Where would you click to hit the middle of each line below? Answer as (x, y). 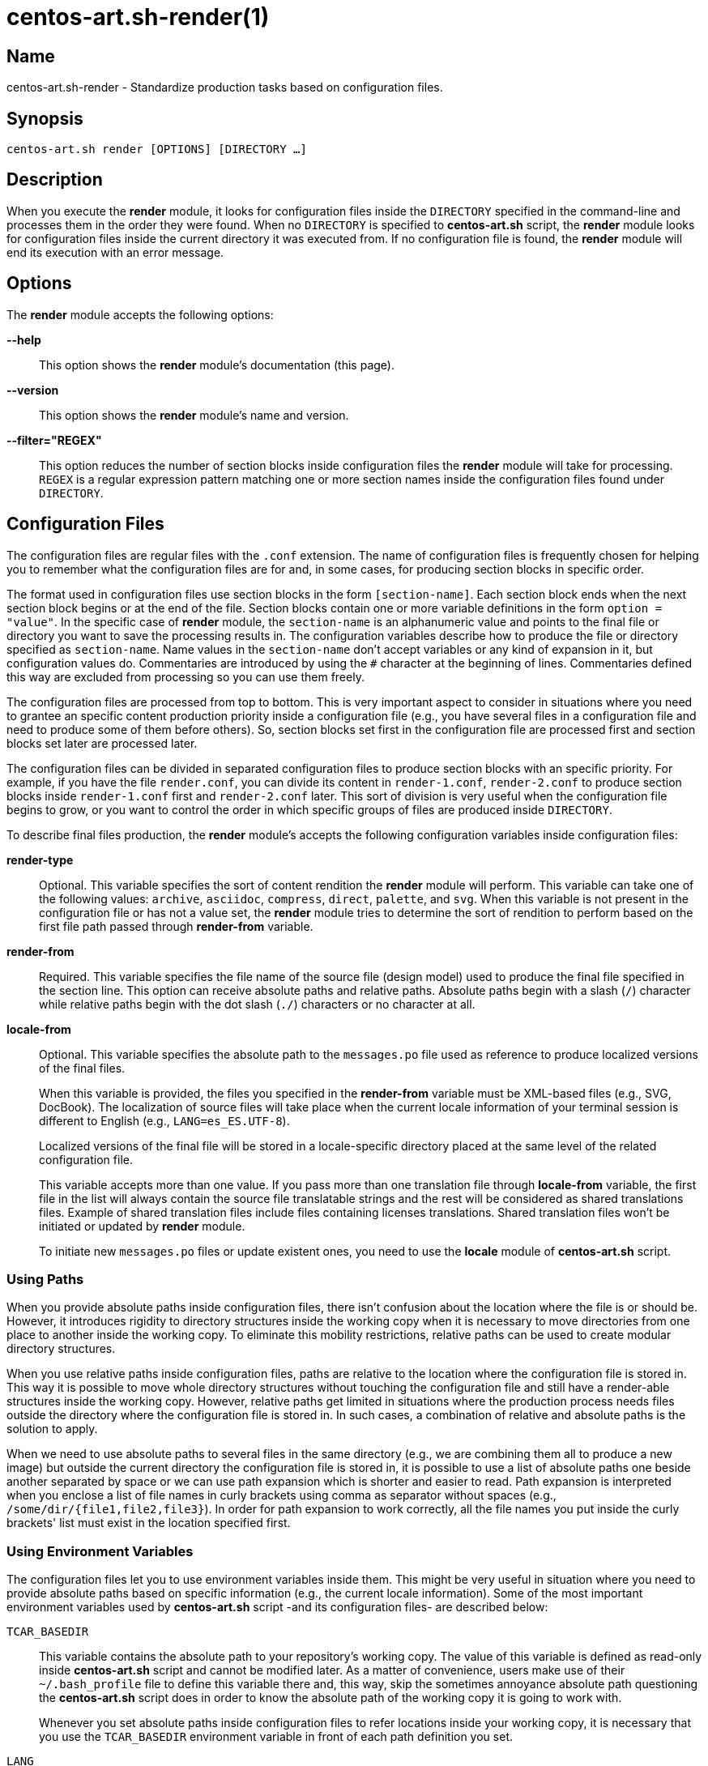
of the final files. (82, 1068)
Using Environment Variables (100, 1551)
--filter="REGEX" (54, 440)
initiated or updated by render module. (142, 1226)
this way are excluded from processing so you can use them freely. (186, 676)
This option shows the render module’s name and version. (194, 415)
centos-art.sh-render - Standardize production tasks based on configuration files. (225, 87)
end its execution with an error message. (115, 252)
